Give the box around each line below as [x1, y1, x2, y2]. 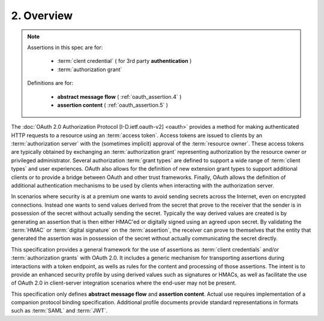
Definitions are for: [27, 80, 73, 87]
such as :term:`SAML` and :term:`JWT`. [11, 307, 108, 314]
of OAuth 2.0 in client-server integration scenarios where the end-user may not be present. [11, 279, 237, 287]
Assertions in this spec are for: [27, 44, 103, 51]
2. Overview [11, 9, 73, 22]
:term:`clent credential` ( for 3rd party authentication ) [57, 57, 192, 65]
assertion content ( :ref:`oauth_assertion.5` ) [57, 101, 168, 108]
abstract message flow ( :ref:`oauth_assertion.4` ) [57, 93, 182, 100]
